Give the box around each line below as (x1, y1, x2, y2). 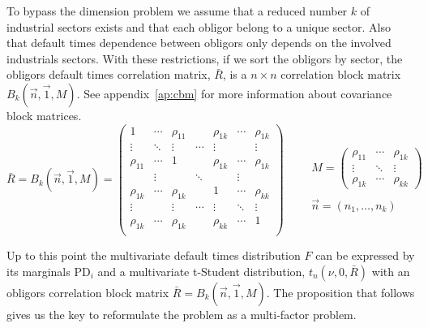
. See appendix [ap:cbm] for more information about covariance (76, 84, 392, 101)
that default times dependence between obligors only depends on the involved (6, 34, 392, 51)
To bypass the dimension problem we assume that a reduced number (6, 2, 348, 19)
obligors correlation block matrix (6, 283, 169, 300)
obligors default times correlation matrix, (6, 66, 211, 83)
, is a (222, 66, 247, 83)
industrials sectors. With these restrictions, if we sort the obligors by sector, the (6, 50, 403, 67)
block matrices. (6, 106, 82, 123)
